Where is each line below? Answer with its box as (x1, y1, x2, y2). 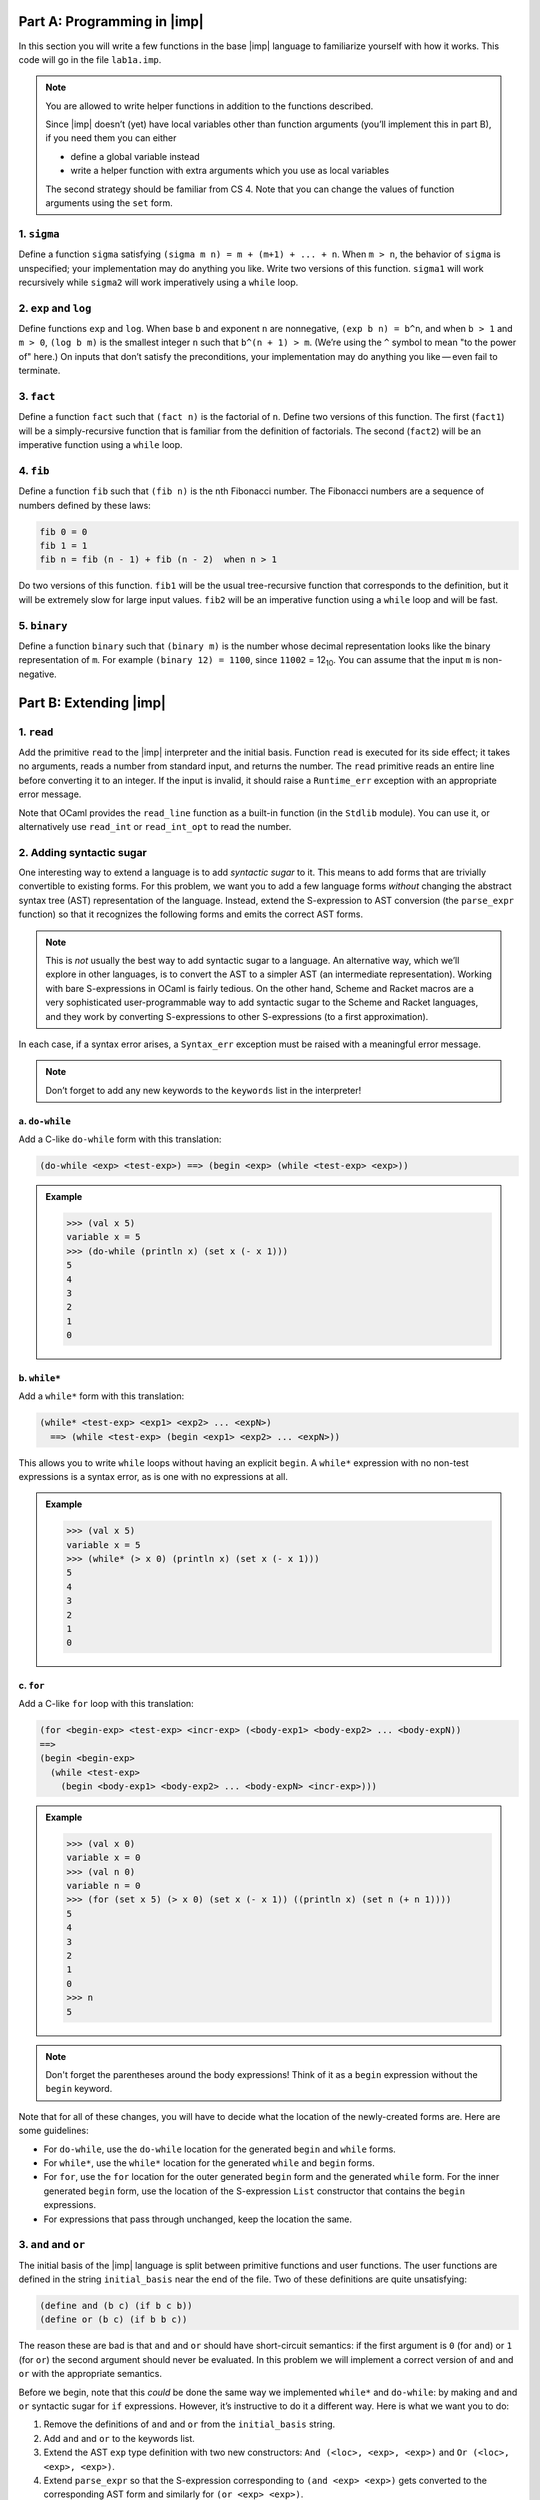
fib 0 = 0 (39, 526, 88, 537)
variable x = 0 (66, 1852, 141, 1864)
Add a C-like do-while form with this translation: (18, 1133, 222, 1145)
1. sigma (18, 226, 60, 240)
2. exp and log (18, 301, 92, 315)
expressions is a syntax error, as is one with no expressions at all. (18, 1470, 289, 1482)
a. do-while (18, 1115, 72, 1127)
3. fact (18, 390, 56, 404)
